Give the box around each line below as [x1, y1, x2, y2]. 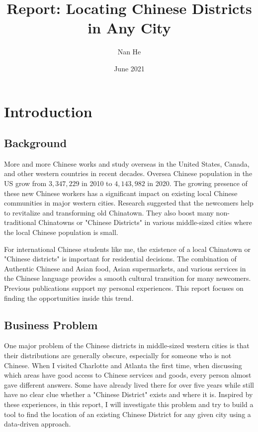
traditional [4, 217, 36, 227]
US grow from [4, 178, 47, 189]
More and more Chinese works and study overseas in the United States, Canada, [4, 158, 250, 169]
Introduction [4, 101, 92, 121]
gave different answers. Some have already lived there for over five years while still [4, 379, 254, 390]
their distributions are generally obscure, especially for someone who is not [4, 350, 232, 360]
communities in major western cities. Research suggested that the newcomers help [4, 198, 254, 208]
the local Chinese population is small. [4, 227, 118, 237]
